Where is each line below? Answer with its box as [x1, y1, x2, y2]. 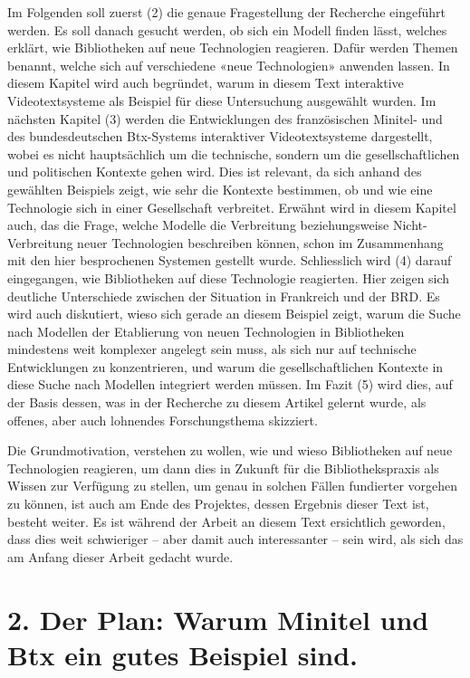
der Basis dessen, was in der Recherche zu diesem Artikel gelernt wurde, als [7, 393, 427, 412]
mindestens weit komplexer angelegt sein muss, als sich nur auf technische [7, 339, 417, 358]
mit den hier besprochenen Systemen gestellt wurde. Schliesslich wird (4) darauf [7, 251, 452, 270]
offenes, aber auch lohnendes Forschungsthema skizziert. [7, 410, 318, 429]
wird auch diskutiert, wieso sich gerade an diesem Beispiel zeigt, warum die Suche [7, 304, 461, 323]
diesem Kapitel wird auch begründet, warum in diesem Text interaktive [7, 73, 404, 92]
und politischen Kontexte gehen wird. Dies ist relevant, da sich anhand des [7, 162, 422, 181]
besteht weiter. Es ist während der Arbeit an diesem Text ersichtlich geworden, [7, 511, 446, 530]
